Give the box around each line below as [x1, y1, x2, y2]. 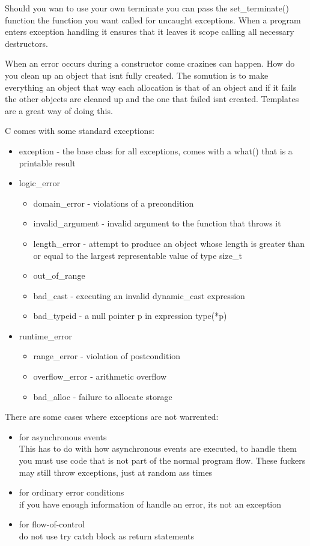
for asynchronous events [19, 430, 107, 443]
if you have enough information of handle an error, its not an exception [19, 497, 282, 510]
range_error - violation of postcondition [33, 350, 181, 362]
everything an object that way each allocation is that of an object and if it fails [5, 80, 297, 93]
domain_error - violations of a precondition [33, 196, 194, 209]
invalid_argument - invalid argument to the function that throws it [33, 217, 281, 229]
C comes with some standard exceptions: [5, 124, 154, 137]
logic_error [19, 177, 60, 189]
